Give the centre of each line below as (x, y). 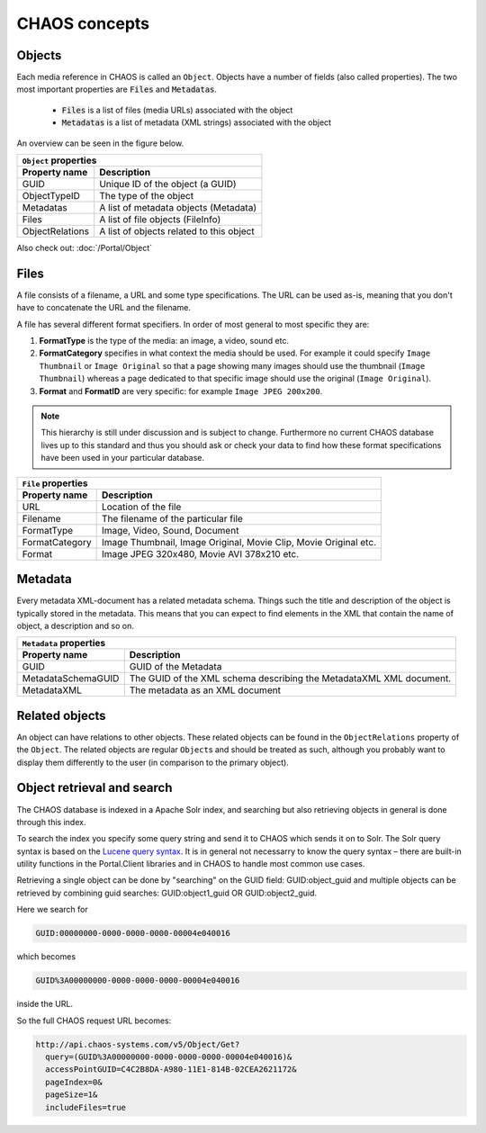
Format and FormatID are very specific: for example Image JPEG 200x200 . (181, 391)
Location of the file (141, 507)
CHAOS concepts (83, 23)
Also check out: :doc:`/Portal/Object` (85, 248)
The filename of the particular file (172, 518)
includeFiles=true (85, 1107)
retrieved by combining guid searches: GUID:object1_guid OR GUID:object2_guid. (167, 893)
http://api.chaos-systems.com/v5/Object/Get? (138, 1044)
